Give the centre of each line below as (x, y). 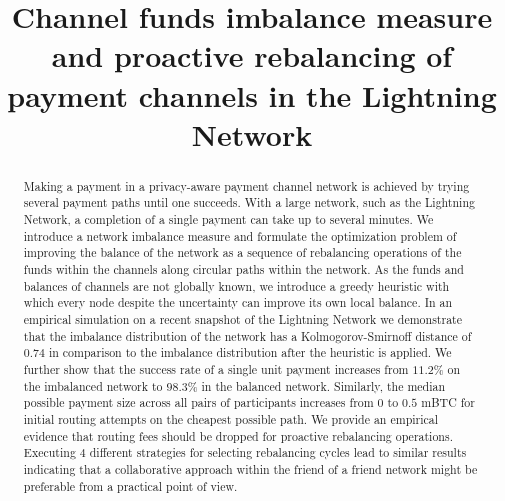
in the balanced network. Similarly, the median (323, 385)
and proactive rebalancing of (252, 55)
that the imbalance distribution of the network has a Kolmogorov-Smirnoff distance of (247, 335)
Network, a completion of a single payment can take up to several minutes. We (228, 219)
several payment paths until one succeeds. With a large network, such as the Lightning (249, 202)
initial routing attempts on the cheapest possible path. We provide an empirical (231, 418)
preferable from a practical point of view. (130, 485)
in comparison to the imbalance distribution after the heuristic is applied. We (250, 352)
